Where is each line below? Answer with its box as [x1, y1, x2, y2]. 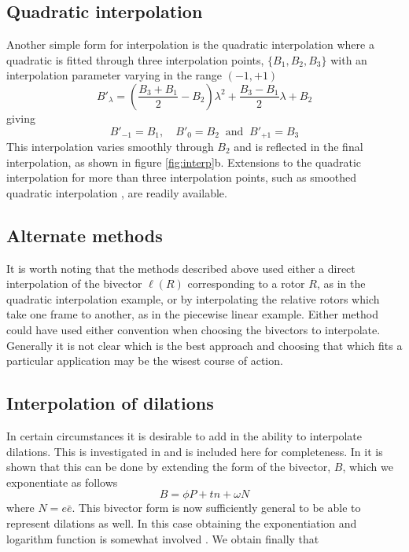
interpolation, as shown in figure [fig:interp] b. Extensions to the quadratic [6, 153, 362, 170]
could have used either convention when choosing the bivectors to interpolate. [6, 321, 381, 337]
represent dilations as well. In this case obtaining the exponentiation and [6, 514, 357, 531]
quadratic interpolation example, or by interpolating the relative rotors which [6, 290, 380, 307]
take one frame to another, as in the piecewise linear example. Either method [6, 306, 378, 322]
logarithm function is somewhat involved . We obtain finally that [6, 530, 319, 546]
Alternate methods [6, 223, 163, 247]
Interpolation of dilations [6, 391, 214, 415]
